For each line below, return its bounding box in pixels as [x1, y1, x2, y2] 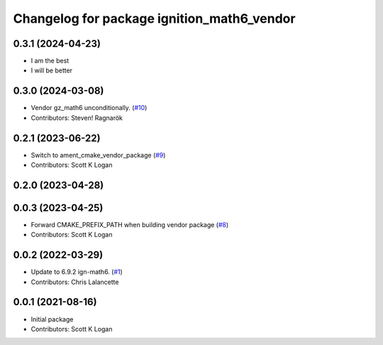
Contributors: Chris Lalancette [30, 278, 119, 286]
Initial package [30, 314, 74, 323]
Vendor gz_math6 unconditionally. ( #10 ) [30, 104, 148, 112]
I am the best [30, 57, 70, 65]
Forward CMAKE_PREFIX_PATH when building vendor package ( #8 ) [30, 220, 229, 229]
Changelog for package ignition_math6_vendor [13, 11, 296, 26]
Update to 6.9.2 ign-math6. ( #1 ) [30, 268, 123, 276]
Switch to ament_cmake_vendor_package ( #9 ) [30, 150, 166, 159]
